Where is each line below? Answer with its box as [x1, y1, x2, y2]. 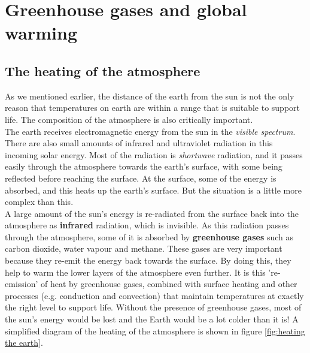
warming [5, 20, 78, 45]
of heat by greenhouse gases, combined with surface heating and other [41, 277, 297, 290]
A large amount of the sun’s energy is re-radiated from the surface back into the [5, 207, 299, 219]
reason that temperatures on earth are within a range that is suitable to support [5, 101, 300, 114]
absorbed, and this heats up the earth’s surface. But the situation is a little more [5, 183, 302, 196]
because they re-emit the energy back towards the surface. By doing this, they [5, 254, 291, 267]
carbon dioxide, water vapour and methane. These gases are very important [5, 242, 282, 255]
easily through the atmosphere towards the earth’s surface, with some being [5, 160, 282, 173]
